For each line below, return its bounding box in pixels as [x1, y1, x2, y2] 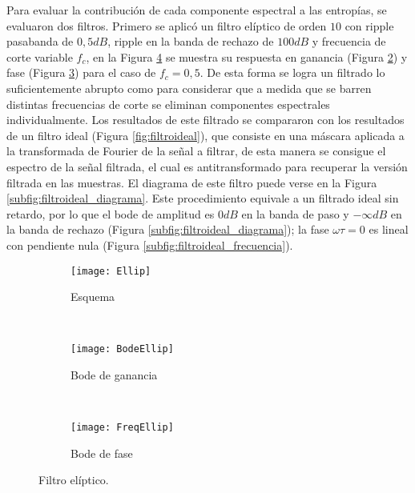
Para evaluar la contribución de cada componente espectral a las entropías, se [6, 2, 387, 18]
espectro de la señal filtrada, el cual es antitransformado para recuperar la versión [6, 158, 408, 174]
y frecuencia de [312, 33, 386, 50]
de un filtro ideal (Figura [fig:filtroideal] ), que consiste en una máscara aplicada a [6, 126, 405, 143]
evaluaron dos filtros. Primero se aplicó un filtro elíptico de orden [6, 17, 327, 34]
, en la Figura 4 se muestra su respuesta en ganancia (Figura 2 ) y [86, 48, 408, 65]
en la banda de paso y [241, 205, 349, 222]
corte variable [6, 48, 73, 65]
